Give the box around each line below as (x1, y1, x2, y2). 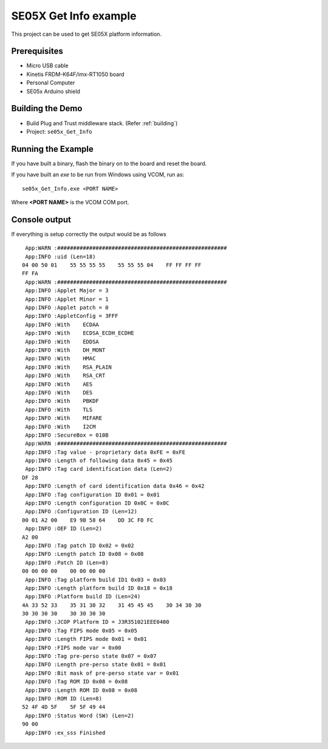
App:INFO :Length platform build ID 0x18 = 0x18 (25, 584, 173, 592)
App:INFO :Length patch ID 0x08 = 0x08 (25, 550, 144, 558)
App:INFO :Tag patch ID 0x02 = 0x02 (25, 542, 135, 549)
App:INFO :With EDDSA (25, 338, 100, 345)
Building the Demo (11, 103, 83, 114)
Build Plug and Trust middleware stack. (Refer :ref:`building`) (26, 119, 178, 127)
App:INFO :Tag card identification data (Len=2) (25, 465, 173, 473)
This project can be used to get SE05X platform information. (11, 30, 162, 38)
